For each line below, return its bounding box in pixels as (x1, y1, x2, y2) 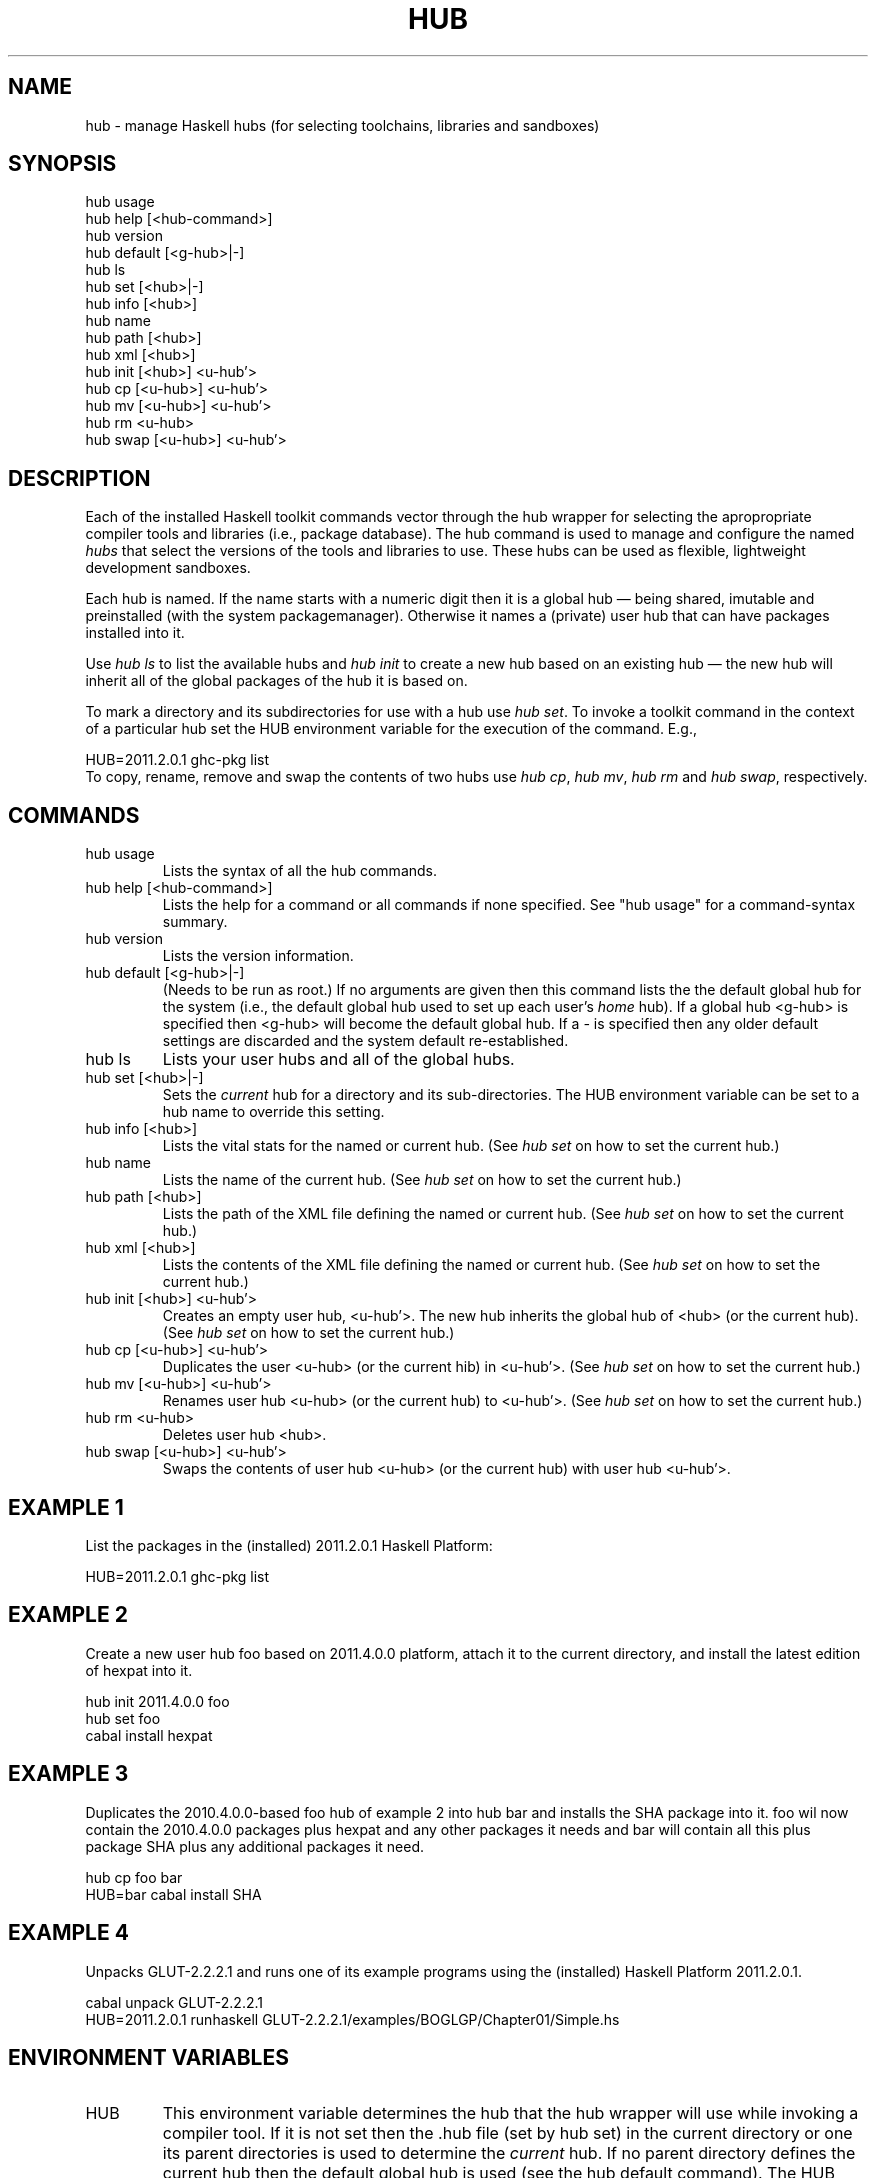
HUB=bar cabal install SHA (85, 1885, 262, 1903)
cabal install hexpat (85, 1726, 213, 1744)
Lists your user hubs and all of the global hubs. (162, 1049, 515, 1070)
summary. (162, 913, 228, 931)
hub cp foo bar (85, 1868, 183, 1886)
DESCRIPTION (8, 465, 151, 491)
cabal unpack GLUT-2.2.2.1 (85, 1993, 263, 2011)
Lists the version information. (162, 947, 354, 965)
